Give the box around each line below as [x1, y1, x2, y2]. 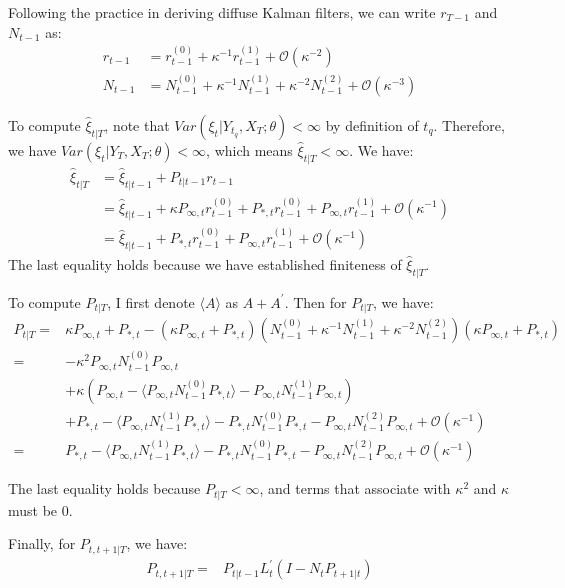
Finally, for [8, 533, 76, 554]
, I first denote [107, 291, 195, 312]
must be [8, 499, 58, 520]
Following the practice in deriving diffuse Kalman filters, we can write [8, 2, 436, 22]
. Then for [284, 291, 347, 312]
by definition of [325, 114, 419, 135]
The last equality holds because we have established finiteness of [8, 254, 402, 274]
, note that [104, 114, 170, 135]
